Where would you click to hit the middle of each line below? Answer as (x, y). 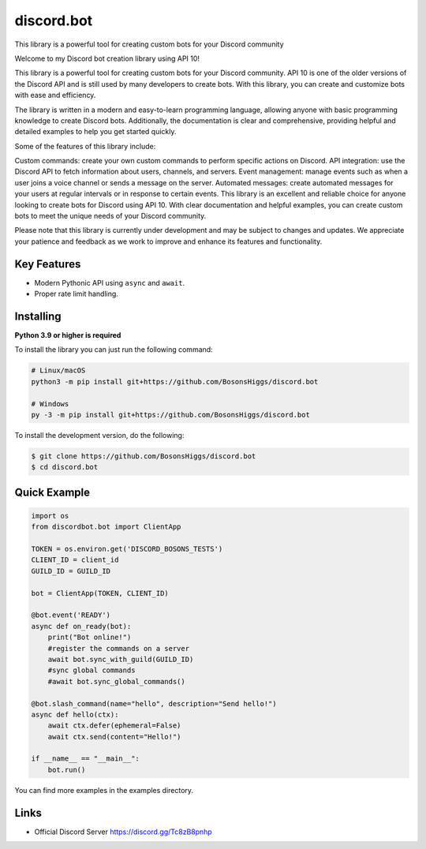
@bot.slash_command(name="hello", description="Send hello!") (154, 703)
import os (50, 516)
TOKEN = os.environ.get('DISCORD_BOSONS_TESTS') (127, 549)
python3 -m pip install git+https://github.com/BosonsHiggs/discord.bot (175, 381)
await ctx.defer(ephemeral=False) (114, 726)
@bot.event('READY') (71, 615)
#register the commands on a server (118, 648)
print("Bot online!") (90, 638)
